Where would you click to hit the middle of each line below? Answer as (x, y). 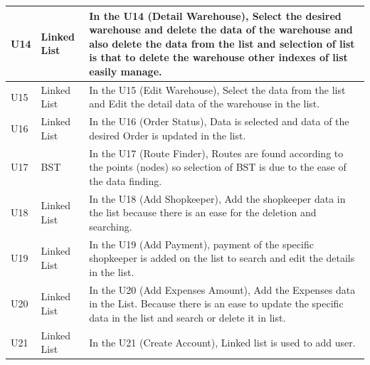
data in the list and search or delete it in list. (187, 317)
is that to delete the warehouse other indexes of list (218, 57)
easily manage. (126, 71)
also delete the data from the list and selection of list (222, 43)
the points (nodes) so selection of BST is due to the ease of (218, 167)
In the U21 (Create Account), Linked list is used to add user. (222, 342)
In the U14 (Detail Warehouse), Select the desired (215, 15)
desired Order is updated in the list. (168, 135)
